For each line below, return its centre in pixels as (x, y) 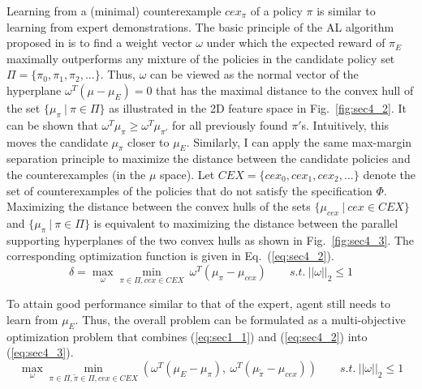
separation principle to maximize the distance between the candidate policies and (209, 158)
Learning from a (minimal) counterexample (114, 11)
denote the (389, 174)
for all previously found (230, 124)
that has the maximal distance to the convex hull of (285, 90)
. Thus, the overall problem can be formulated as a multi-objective (240, 319)
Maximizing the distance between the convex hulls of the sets (159, 206)
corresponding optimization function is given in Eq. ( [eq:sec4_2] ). (170, 256)
